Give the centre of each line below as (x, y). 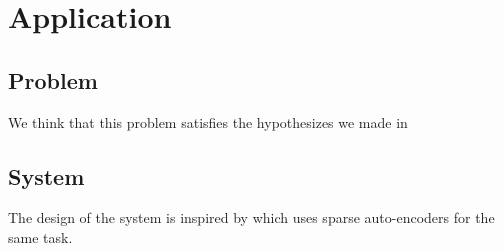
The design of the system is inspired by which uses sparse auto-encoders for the (251, 217)
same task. (40, 236)
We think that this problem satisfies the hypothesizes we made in (208, 121)
